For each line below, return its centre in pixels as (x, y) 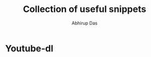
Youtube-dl (29, 48)
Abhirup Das (85, 23)
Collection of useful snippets (85, 9)
